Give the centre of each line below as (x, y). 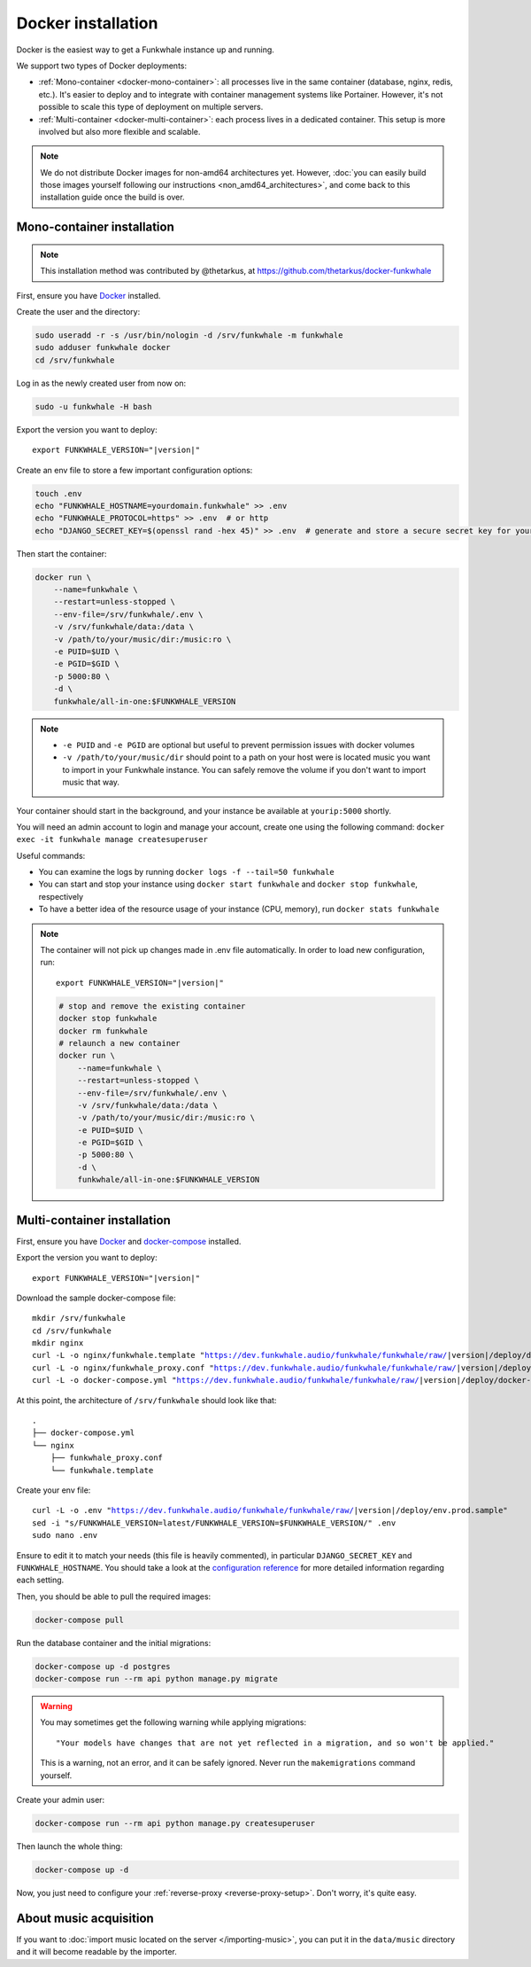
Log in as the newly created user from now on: (101, 383)
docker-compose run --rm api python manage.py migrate (156, 1679)
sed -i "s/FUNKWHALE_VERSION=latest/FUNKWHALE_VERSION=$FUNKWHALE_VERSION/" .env (214, 1523)
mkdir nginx (58, 1343)
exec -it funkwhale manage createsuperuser (112, 839)
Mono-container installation (95, 227)
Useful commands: (51, 855)
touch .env (58, 493)
